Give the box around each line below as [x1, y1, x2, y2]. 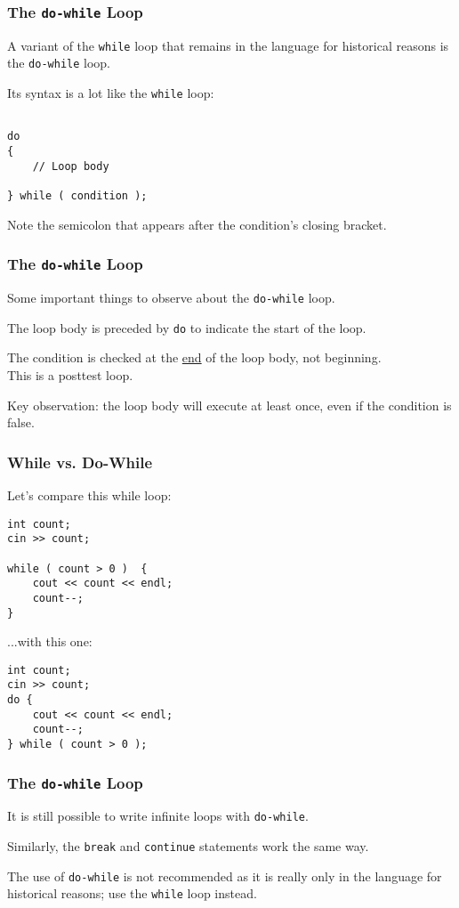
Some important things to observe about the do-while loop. [7, 288, 335, 307]
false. [7, 413, 35, 432]
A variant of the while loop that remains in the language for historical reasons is [7, 36, 449, 54]
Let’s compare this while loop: [7, 485, 172, 504]
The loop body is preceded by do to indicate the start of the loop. [7, 318, 366, 336]
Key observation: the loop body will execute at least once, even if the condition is [7, 395, 452, 414]
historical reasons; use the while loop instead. [7, 884, 257, 903]
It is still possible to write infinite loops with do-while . [7, 807, 309, 825]
